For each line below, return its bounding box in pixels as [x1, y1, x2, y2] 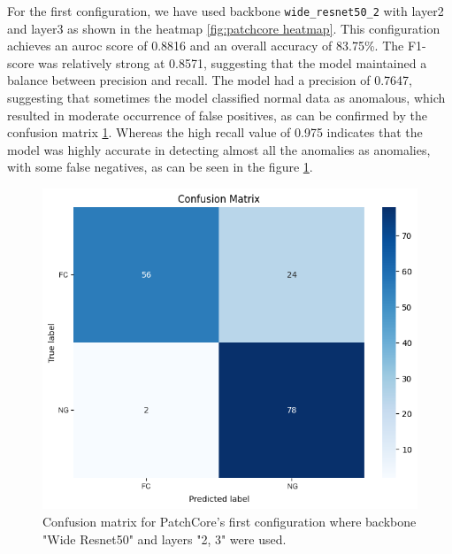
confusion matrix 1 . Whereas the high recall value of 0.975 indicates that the [7, 123, 423, 142]
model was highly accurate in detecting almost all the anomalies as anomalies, [7, 140, 431, 158]
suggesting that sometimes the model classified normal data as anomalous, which [7, 88, 446, 107]
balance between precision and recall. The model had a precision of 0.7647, [7, 71, 412, 89]
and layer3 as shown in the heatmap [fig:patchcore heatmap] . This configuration [7, 19, 441, 37]
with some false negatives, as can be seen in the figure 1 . [7, 158, 313, 176]
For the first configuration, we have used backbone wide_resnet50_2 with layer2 [7, 2, 444, 19]
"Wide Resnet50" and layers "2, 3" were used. [42, 529, 287, 548]
